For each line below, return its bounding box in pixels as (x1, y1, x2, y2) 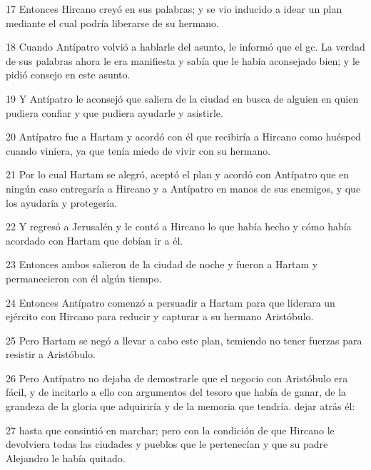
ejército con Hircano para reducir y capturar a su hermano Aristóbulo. (6, 309, 314, 324)
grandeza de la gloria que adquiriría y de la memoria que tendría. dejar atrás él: (6, 399, 355, 414)
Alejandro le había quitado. (6, 450, 126, 465)
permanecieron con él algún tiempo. (6, 270, 162, 285)
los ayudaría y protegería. (6, 195, 118, 210)
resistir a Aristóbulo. (6, 347, 96, 362)
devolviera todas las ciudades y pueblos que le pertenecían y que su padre (6, 436, 328, 451)
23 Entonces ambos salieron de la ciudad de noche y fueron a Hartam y (6, 257, 318, 272)
